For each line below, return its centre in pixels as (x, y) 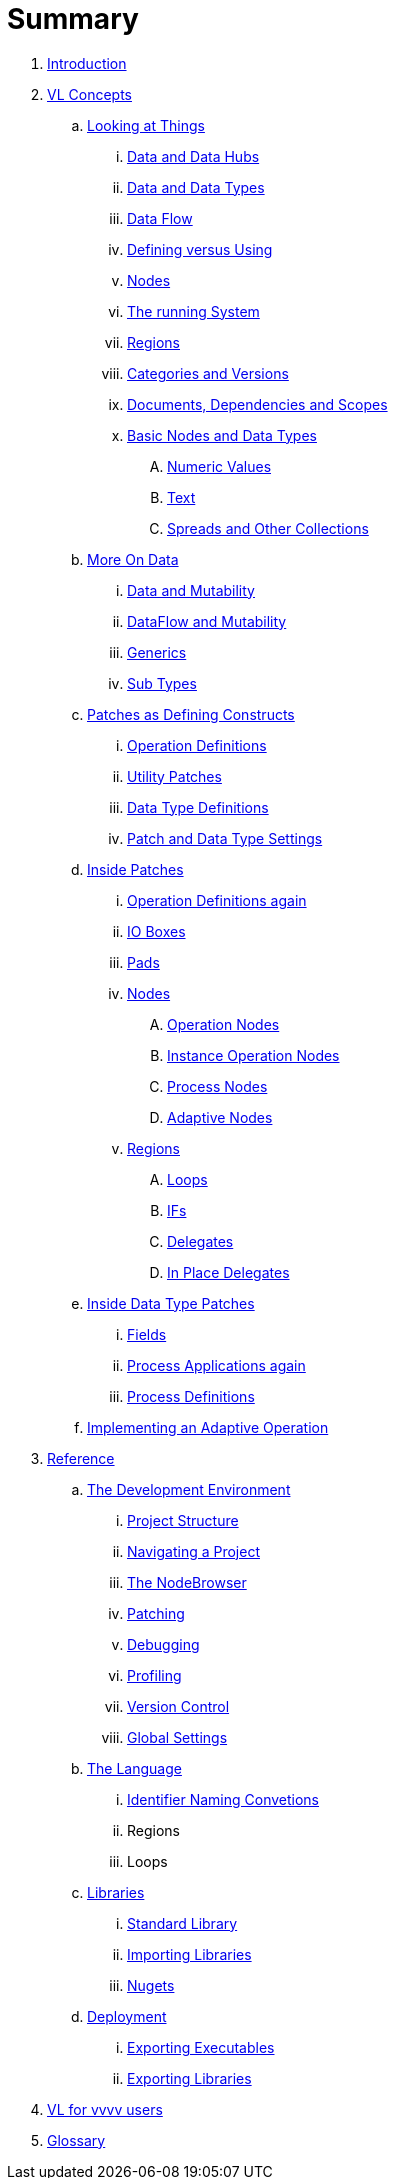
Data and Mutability (191, 590)
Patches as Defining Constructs (191, 714)
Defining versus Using (200, 249)
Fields (147, 1334)
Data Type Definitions (198, 807)
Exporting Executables (201, 2047)
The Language (134, 1768)
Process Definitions (191, 1396)
